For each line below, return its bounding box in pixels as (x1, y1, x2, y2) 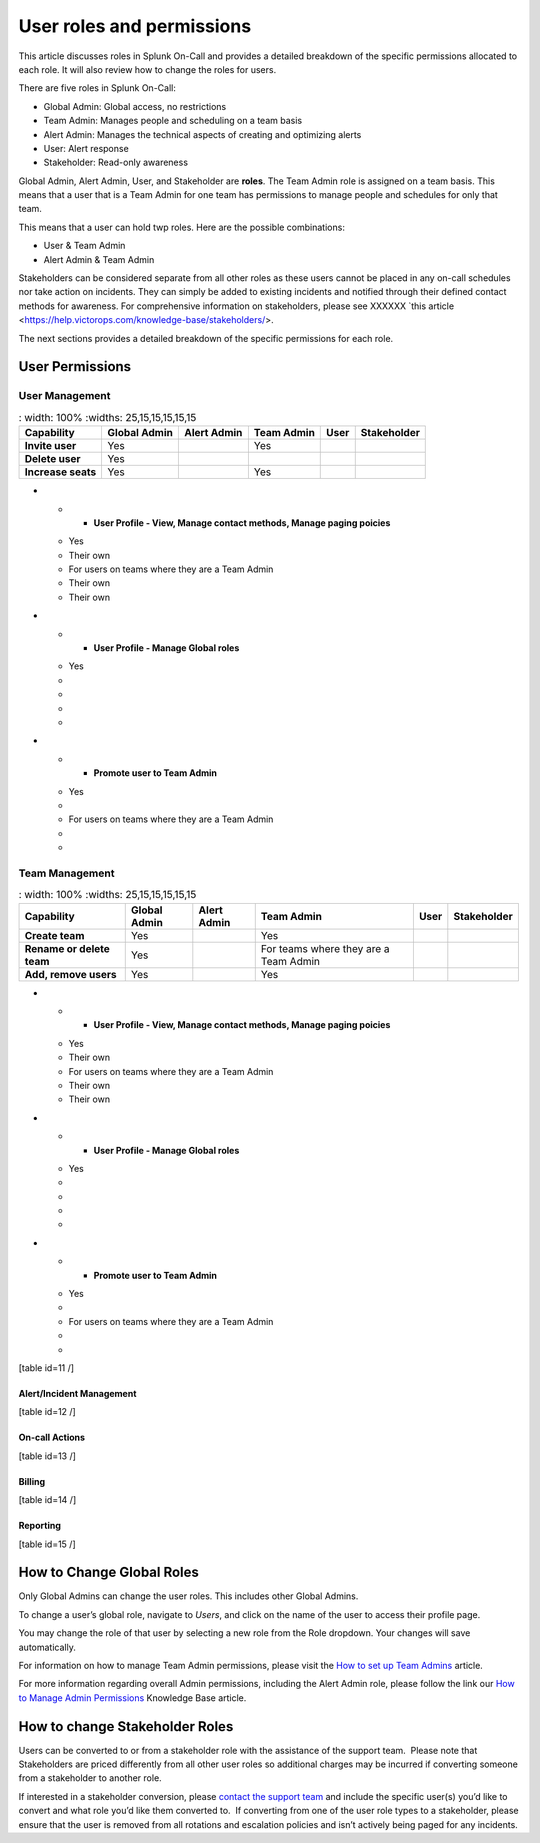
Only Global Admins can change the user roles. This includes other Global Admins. (18, 1590, 359, 1602)
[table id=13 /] (18, 1450, 77, 1462)
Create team (24, 928, 85, 942)
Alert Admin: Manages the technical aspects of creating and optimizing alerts (43, 128, 362, 140)
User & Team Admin (43, 240, 126, 252)
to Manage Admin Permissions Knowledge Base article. (18, 1691, 247, 1704)
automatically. (18, 1641, 77, 1653)
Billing (18, 1475, 45, 1487)
